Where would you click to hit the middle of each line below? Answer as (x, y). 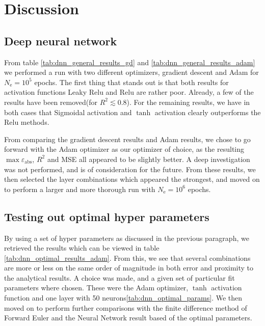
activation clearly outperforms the (208, 112)
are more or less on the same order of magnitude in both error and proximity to (129, 268)
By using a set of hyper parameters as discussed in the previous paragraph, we (127, 238)
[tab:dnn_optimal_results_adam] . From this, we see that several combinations (127, 257)
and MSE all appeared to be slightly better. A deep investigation (149, 159)
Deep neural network (61, 40)
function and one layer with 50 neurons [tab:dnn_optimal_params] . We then (123, 298)
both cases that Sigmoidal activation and (68, 112)
